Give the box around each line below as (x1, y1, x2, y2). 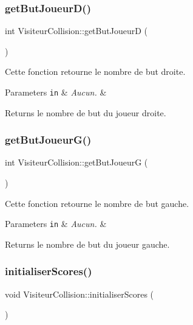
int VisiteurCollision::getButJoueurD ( (5, 24, 147, 37)
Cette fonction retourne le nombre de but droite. (5, 65, 186, 78)
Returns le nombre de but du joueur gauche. (5, 237, 170, 250)
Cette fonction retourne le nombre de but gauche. (5, 197, 189, 209)
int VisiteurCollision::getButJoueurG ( (5, 156, 148, 169)
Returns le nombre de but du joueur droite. (5, 106, 166, 119)
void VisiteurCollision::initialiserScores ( (5, 287, 154, 300)
